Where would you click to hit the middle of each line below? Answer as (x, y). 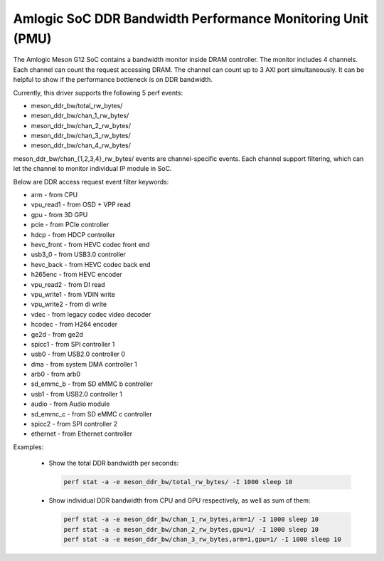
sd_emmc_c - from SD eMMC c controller (92, 414)
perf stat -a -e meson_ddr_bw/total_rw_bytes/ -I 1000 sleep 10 (178, 482)
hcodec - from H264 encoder (74, 325)
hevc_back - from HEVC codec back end (91, 264)
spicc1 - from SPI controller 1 (73, 344)
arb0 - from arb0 (56, 374)
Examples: (28, 447)
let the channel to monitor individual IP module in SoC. (92, 169)
